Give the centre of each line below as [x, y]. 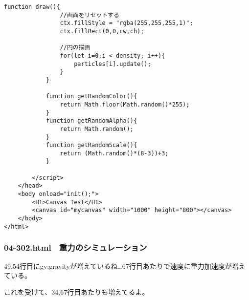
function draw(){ [32, 7]
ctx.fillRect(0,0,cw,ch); [102, 31]
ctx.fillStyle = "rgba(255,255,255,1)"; [126, 23]
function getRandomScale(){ [91, 145]
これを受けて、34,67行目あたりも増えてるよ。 [77, 291]
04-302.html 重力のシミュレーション [76, 247]
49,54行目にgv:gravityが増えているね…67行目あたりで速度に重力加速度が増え [125, 266]
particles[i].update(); [113, 64]
